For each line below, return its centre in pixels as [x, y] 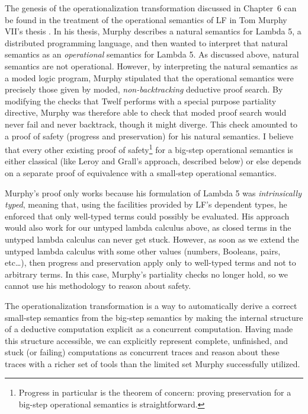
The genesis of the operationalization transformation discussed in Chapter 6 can [151, 8]
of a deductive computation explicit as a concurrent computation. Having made [149, 329]
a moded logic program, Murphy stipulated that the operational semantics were [149, 77]
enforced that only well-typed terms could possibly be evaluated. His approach [147, 216]
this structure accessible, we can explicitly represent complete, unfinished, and [147, 340]
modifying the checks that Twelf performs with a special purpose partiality [141, 101]
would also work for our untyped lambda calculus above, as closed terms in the [148, 227]
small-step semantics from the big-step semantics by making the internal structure [154, 317]
